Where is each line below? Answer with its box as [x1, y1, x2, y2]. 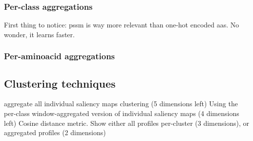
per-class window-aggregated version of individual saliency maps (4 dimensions [4, 108, 239, 118]
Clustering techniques [4, 75, 116, 91]
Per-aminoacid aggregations [4, 50, 115, 62]
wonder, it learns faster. [4, 29, 75, 39]
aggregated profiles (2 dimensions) [4, 127, 106, 138]
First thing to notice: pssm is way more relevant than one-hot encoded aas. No [4, 20, 239, 30]
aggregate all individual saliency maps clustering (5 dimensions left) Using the [4, 98, 238, 109]
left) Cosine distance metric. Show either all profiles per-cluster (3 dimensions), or [4, 117, 249, 128]
